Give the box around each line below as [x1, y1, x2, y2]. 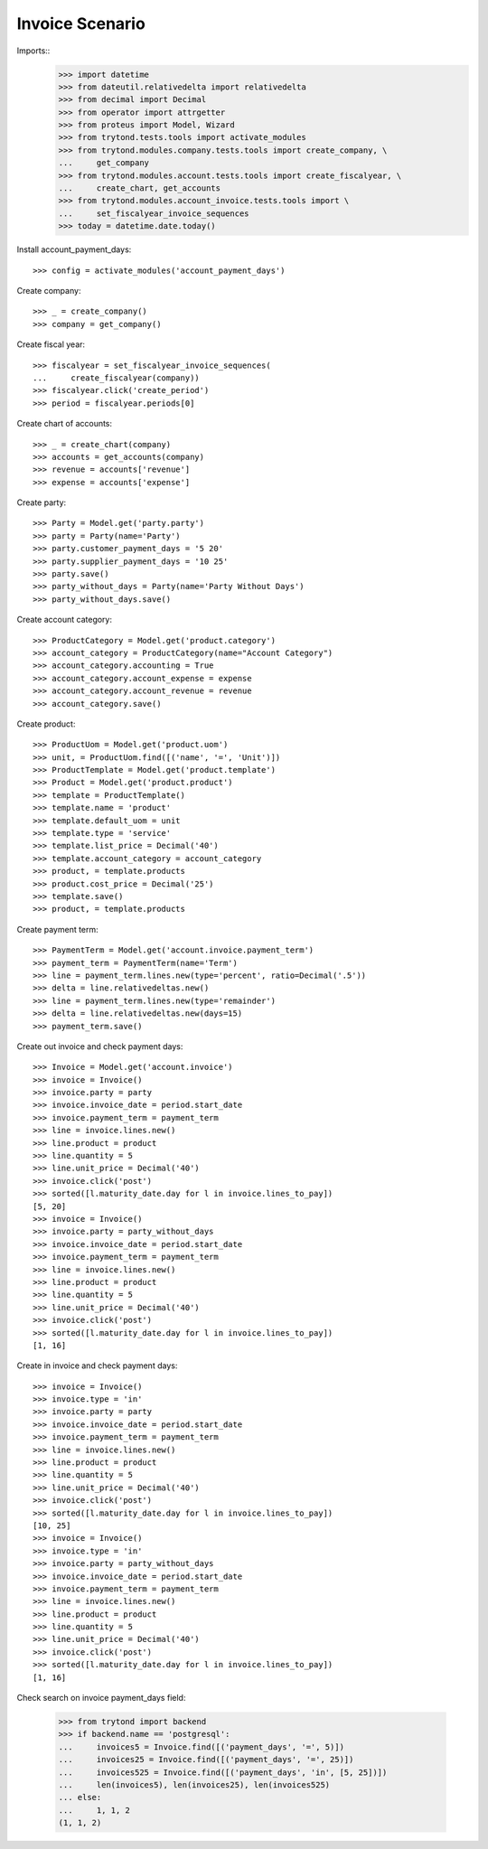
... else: [58, 1792, 102, 1803]
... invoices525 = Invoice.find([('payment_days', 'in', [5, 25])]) [58, 1767, 388, 1778]
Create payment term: [16, 924, 99, 934]
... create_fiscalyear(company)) [33, 372, 201, 383]
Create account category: [16, 615, 113, 625]
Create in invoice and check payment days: [16, 1360, 178, 1371]
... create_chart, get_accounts [58, 183, 221, 193]
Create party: [16, 497, 67, 508]
